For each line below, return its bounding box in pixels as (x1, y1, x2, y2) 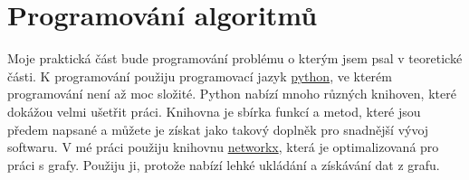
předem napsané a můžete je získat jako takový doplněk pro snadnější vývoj (7, 119, 429, 138)
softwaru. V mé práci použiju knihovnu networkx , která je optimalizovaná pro (7, 137, 439, 156)
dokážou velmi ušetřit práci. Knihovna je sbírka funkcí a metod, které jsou (7, 101, 421, 120)
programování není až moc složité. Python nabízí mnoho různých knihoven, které (7, 84, 456, 103)
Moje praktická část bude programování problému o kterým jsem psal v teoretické (7, 49, 463, 68)
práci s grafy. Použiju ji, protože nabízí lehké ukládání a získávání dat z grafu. (7, 155, 440, 174)
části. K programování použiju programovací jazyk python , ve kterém (7, 66, 392, 85)
